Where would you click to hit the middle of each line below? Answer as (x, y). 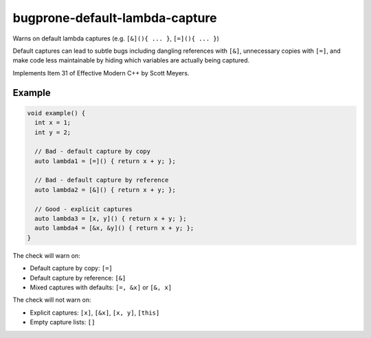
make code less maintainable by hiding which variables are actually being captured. (131, 60)
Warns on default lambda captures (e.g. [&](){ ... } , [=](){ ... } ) (116, 38)
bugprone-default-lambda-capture (115, 18)
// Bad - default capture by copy (93, 152)
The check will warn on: (46, 255)
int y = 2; (53, 132)
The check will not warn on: (52, 300)
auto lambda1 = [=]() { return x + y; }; (105, 161)
